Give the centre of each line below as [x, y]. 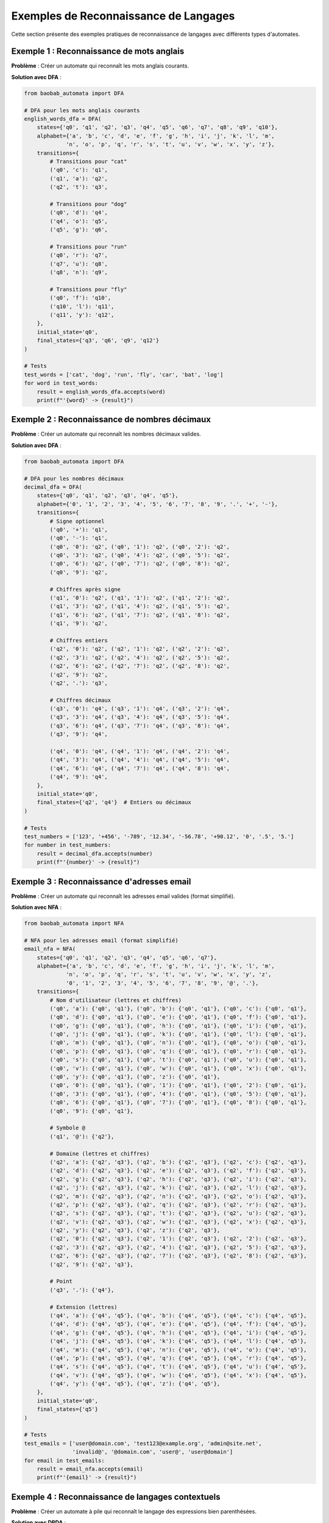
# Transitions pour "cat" [88, 161]
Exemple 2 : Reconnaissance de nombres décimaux [111, 419]
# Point [61, 1281]
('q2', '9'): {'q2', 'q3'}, [92, 1264]
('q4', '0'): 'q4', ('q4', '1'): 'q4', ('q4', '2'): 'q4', [140, 751]
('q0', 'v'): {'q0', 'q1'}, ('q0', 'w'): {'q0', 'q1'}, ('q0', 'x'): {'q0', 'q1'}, [178, 1068]
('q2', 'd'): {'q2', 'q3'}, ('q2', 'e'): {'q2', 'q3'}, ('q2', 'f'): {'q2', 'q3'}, [178, 1171]
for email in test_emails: [64, 1460]
